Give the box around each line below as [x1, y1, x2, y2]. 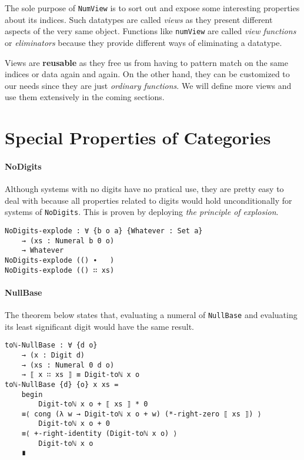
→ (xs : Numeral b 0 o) [21, 236, 115, 245]
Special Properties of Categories [5, 125, 271, 150]
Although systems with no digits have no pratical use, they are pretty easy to [5, 183, 284, 195]
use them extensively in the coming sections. [5, 91, 165, 103]
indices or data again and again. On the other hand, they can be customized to [5, 68, 290, 80]
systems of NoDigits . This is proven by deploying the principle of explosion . [5, 206, 279, 218]
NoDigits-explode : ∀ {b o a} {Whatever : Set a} [5, 226, 203, 235]
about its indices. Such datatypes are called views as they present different [5, 13, 273, 25]
